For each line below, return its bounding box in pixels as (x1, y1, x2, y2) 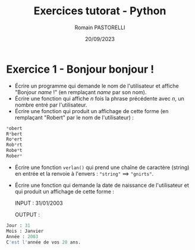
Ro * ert (6, 136, 23, 142)
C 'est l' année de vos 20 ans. (6, 239, 81, 245)
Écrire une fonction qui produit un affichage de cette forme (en (14, 107, 169, 114)
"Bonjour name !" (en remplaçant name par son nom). (14, 88, 147, 96)
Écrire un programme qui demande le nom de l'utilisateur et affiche (14, 82, 180, 89)
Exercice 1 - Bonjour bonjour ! (6, 62, 155, 76)
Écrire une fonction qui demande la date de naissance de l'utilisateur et (14, 182, 189, 189)
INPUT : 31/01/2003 (14, 199, 64, 207)
